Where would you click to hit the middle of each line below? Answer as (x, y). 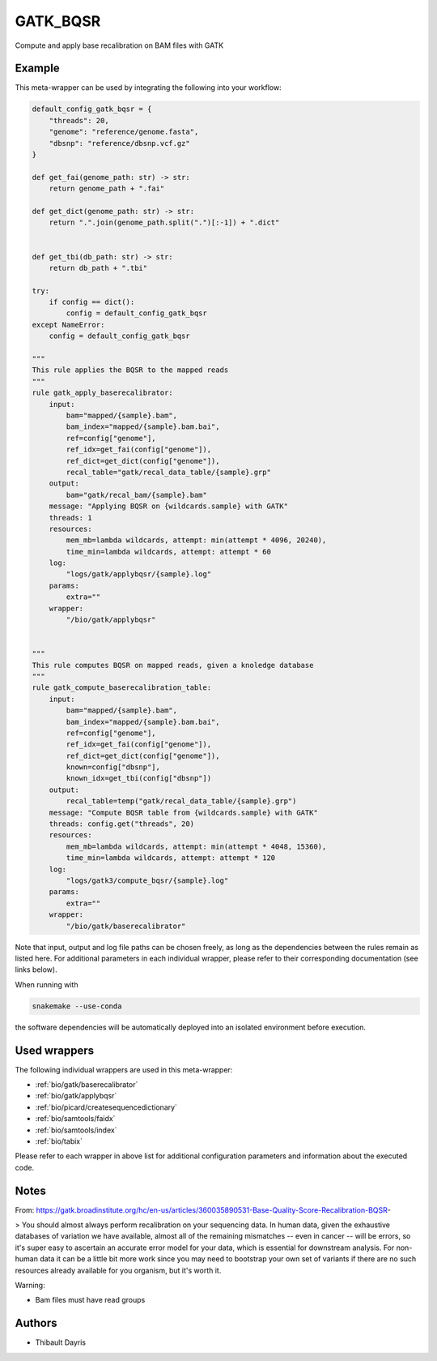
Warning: (30, 1285)
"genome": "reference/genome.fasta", (124, 132)
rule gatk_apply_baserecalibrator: (102, 393)
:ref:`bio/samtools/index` (76, 1130)
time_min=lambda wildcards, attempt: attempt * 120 (171, 858)
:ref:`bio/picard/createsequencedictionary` (106, 1107)
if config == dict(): (92, 302)
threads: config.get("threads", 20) (121, 824)
